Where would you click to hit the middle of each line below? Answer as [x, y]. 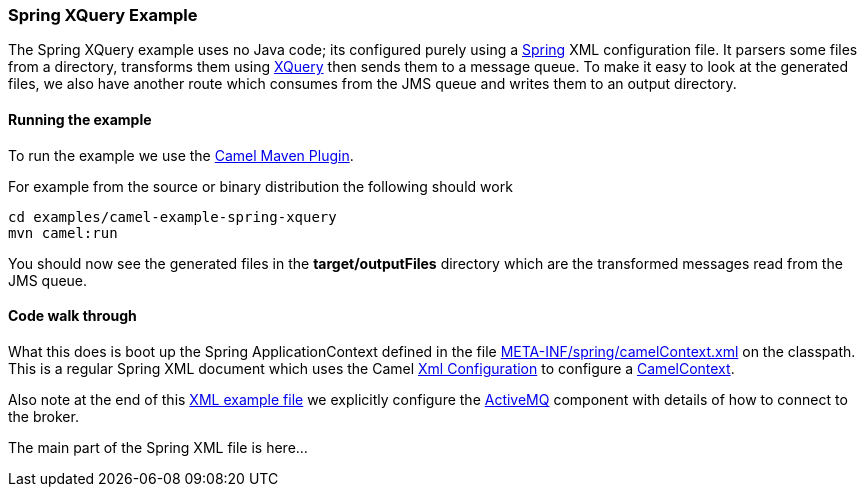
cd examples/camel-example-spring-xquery [172, 216]
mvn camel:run [63, 232]
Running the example [80, 119]
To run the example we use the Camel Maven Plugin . [181, 155]
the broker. [43, 416]
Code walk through [72, 316]
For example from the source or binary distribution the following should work [260, 186]
